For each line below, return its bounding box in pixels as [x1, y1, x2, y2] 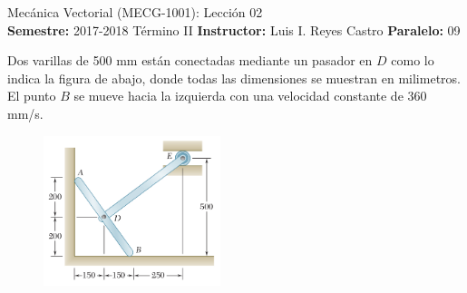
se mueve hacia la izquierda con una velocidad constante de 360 [73, 86, 427, 105]
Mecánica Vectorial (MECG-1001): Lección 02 [7, 3, 263, 21]
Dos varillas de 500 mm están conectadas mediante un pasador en [7, 51, 373, 70]
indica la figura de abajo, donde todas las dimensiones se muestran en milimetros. [7, 68, 461, 87]
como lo [391, 51, 434, 70]
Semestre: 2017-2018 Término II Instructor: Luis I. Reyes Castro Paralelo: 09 [7, 20, 461, 39]
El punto [7, 86, 56, 105]
